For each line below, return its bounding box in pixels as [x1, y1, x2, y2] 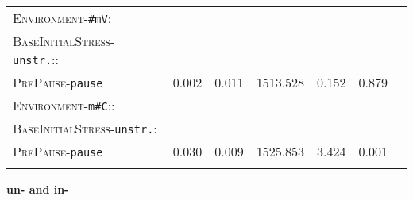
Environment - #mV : [13, 9, 112, 27]
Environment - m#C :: [13, 96, 115, 114]
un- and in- [6, 181, 69, 197]
